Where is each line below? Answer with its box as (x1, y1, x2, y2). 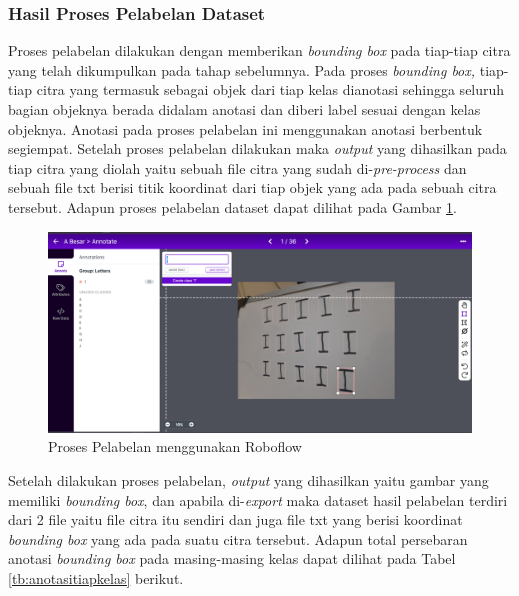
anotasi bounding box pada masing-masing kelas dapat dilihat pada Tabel (8, 548, 456, 569)
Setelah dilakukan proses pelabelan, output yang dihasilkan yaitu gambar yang (8, 469, 489, 490)
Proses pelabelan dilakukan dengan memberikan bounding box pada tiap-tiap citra (8, 40, 511, 61)
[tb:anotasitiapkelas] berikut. (8, 567, 184, 588)
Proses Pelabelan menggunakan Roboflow (48, 436, 302, 457)
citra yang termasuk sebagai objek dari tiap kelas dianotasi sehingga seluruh (36, 79, 505, 100)
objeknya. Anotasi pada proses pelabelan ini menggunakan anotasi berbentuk (8, 118, 483, 139)
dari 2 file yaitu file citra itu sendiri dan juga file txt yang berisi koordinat (8, 509, 463, 530)
